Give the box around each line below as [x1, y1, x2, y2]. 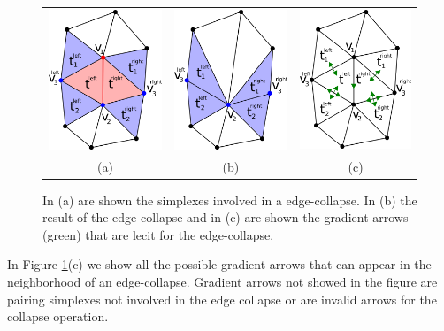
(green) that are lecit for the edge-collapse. [42, 225, 274, 243]
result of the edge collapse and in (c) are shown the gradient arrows [42, 208, 409, 227]
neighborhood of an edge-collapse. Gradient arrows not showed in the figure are [7, 273, 438, 291]
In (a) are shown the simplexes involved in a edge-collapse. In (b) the [42, 190, 417, 209]
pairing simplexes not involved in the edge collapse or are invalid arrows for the [7, 289, 437, 308]
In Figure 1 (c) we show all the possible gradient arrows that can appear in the [7, 255, 432, 273]
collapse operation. [7, 307, 109, 326]
